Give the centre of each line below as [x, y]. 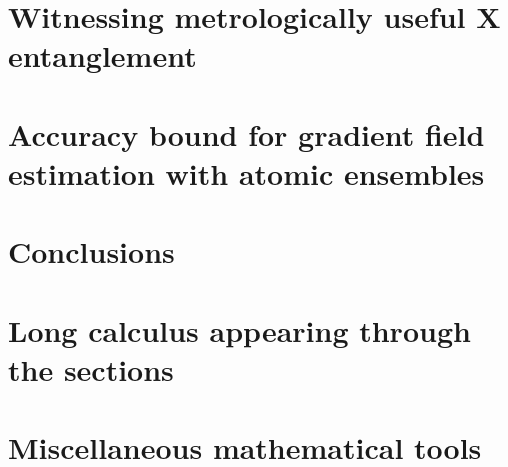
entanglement [102, 55]
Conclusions [91, 251]
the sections [91, 368]
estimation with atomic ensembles [246, 172]
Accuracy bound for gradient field [246, 133]
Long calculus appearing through [239, 329]
